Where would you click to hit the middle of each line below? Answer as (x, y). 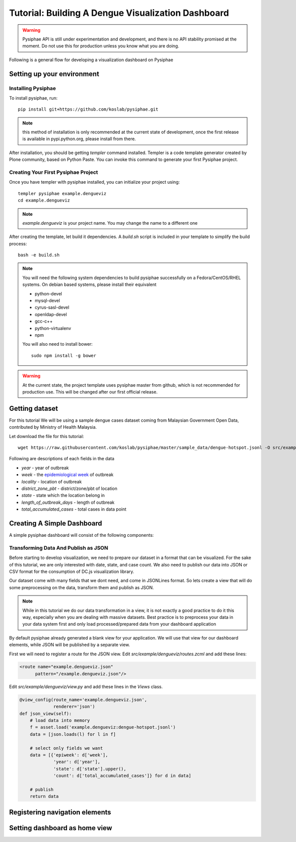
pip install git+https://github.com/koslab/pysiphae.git (88, 109)
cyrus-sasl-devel (52, 307)
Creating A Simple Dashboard (55, 523)
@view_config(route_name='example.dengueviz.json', (83, 700)
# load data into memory (60, 721)
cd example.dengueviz (44, 200)
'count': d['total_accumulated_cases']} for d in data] (122, 776)
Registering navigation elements (60, 812)
